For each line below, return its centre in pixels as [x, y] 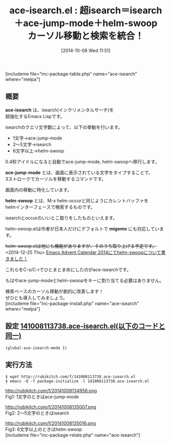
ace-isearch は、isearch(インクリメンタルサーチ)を [60, 110]
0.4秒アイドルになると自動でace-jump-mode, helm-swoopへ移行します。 [82, 161]
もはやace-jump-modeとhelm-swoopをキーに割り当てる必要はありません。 [85, 280]
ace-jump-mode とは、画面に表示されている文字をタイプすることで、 [79, 172]
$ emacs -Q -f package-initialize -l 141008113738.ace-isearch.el [77, 381]
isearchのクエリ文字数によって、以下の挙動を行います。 [64, 127]
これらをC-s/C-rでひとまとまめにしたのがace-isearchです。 [68, 269]
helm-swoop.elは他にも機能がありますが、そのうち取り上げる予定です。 [81, 246]
